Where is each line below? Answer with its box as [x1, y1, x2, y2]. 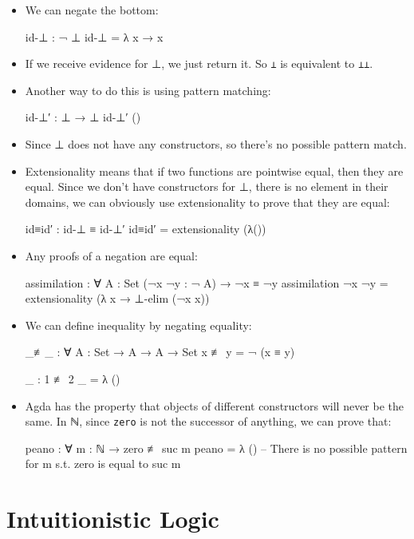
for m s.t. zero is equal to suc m [25, 455, 181, 472]
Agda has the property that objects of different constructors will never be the [25, 397, 404, 414]
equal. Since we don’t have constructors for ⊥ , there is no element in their [25, 178, 388, 195]
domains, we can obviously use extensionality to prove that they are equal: [25, 193, 390, 210]
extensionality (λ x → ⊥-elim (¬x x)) [25, 290, 210, 307]
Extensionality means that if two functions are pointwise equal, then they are [25, 162, 404, 179]
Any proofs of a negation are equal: [25, 248, 198, 264]
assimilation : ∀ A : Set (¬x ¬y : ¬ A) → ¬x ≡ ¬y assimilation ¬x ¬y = [25, 274, 388, 291]
